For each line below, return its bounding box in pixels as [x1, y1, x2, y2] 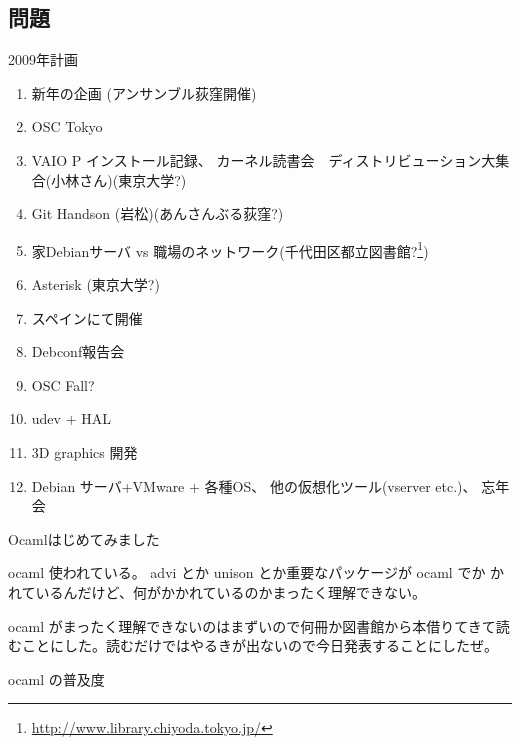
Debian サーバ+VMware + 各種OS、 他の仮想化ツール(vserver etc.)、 [31, 475, 477, 496]
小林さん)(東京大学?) [51, 169, 187, 190]
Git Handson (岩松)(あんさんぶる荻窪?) [31, 203, 284, 224]
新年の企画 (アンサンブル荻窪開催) [31, 82, 257, 103]
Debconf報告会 [31, 341, 125, 362]
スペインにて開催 [31, 307, 143, 328]
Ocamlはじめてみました [8, 528, 160, 549]
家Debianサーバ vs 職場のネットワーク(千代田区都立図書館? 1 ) [31, 237, 429, 261]
